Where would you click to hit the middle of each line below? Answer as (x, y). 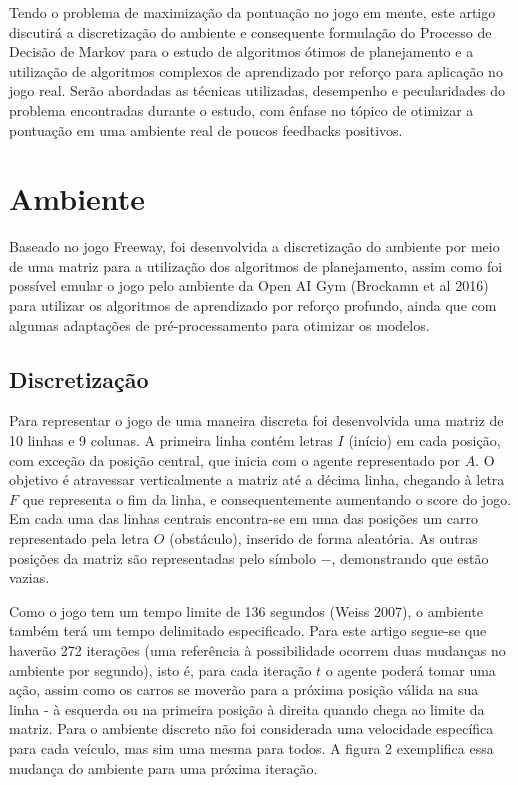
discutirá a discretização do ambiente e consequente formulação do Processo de (250, 31)
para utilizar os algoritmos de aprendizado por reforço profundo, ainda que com (253, 305)
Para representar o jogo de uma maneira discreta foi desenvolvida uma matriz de (256, 420)
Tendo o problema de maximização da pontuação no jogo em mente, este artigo (252, 12)
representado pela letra (79, 538)
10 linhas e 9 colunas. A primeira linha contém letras (171, 440)
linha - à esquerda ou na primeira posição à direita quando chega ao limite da (247, 708)
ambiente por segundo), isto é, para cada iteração (160, 669)
